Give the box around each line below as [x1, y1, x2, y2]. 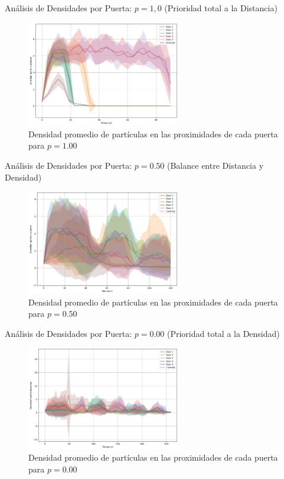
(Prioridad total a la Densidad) [167, 327, 280, 339]
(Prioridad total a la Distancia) [164, 2, 278, 14]
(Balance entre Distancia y [167, 159, 264, 172]
